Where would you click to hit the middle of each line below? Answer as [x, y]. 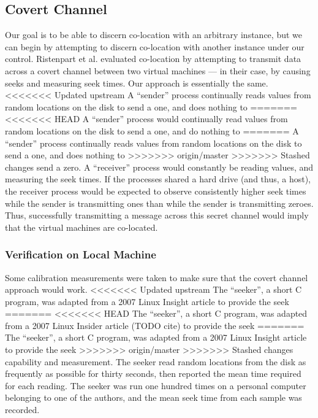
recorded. [22, 410]
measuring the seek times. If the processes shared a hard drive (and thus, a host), [158, 179]
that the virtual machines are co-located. [81, 227]
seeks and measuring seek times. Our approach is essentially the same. [137, 83]
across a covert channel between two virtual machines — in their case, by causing [158, 70]
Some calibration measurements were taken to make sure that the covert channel [157, 277]
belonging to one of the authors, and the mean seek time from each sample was [153, 397]
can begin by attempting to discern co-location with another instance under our [155, 46]
